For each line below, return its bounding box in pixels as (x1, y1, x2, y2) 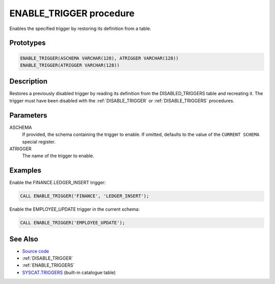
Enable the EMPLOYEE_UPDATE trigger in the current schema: (9, 206, 140, 212)
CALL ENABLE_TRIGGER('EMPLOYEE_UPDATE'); (20, 220, 125, 226)
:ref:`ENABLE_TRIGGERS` (22, 262, 75, 268)
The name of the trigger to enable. (22, 153, 94, 159)
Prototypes (9, 39, 46, 47)
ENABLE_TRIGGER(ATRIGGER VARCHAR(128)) (20, 62, 120, 68)
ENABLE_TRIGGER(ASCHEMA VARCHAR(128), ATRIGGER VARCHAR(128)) (20, 55, 179, 61)
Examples (9, 166, 42, 175)
